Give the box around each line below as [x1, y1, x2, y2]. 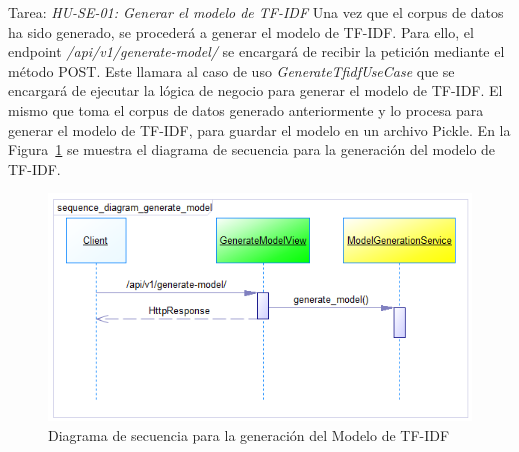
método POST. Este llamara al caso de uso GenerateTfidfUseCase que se [8, 60, 455, 81]
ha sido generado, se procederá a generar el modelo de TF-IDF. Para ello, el [8, 21, 474, 42]
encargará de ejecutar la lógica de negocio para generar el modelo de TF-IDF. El [8, 80, 503, 101]
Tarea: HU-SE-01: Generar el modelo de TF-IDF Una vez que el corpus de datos [8, 2, 504, 22]
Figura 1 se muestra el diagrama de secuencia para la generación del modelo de [8, 139, 496, 160]
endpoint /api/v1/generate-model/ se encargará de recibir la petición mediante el [8, 41, 505, 62]
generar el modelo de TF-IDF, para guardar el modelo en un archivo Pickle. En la [8, 119, 511, 140]
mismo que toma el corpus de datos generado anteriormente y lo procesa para [8, 99, 484, 120]
